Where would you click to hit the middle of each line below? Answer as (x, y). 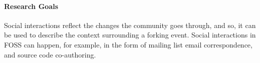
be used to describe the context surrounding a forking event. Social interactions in (130, 35)
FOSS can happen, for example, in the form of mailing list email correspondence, (128, 44)
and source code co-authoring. (50, 54)
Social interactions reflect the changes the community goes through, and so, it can (130, 25)
